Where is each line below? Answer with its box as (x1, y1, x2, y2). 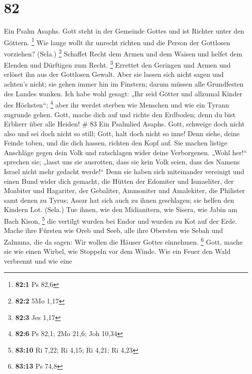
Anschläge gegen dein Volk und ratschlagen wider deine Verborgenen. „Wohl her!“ (4, 147, 247, 157)
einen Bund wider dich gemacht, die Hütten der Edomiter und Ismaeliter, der (4, 176, 234, 186)
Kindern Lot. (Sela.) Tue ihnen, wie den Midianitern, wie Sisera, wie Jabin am (4, 204, 237, 214)
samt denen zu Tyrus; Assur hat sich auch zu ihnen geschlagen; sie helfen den (4, 195, 235, 205)
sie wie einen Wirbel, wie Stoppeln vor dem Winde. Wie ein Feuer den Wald (4, 246, 231, 256)
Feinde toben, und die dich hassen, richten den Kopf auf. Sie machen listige (4, 138, 227, 148)
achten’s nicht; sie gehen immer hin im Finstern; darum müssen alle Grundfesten (4, 79, 244, 89)
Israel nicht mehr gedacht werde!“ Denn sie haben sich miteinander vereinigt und (4, 166, 245, 177)
